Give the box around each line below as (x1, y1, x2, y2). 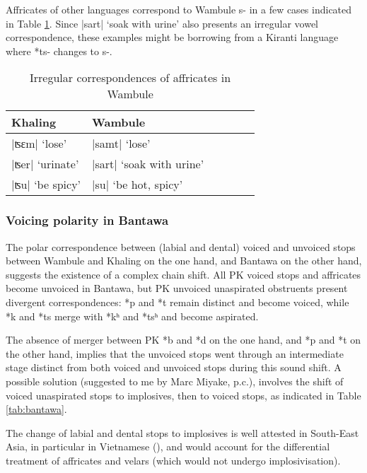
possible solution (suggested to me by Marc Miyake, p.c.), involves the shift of (6, 373, 344, 388)
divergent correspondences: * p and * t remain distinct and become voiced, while (6, 294, 349, 309)
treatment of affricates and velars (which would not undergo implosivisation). (6, 452, 341, 467)
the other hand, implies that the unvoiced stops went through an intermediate (6, 346, 344, 361)
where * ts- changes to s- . (6, 43, 112, 58)
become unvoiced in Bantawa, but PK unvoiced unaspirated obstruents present (6, 281, 348, 296)
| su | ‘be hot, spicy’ (92, 176, 183, 193)
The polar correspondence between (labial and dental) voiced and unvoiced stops (6, 239, 356, 254)
